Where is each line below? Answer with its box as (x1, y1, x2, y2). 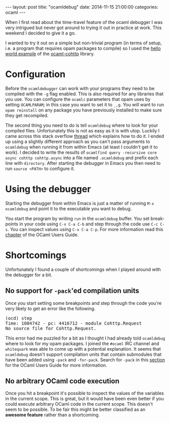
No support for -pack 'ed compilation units (5, 287, 140, 295)
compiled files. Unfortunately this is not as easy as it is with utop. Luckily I (5, 127, 160, 133)
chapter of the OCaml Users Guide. (5, 232, 79, 238)
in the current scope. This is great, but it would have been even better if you (5, 396, 164, 402)
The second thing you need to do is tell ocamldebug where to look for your (5, 122, 158, 128)
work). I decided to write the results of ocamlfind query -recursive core (5, 149, 157, 155)
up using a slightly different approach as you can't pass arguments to (5, 138, 151, 145)
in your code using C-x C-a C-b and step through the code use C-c (19, 220, 158, 227)
